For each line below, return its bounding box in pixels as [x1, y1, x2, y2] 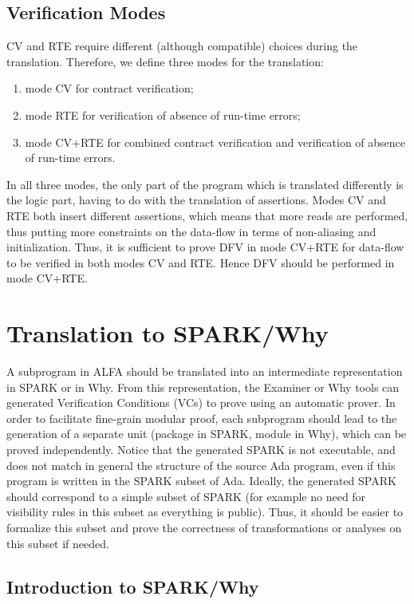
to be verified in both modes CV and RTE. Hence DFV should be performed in [6, 254, 395, 270]
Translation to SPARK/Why [6, 317, 329, 349]
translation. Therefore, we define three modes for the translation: [6, 53, 324, 69]
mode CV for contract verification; [25, 80, 194, 97]
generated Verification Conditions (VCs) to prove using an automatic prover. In [6, 394, 396, 411]
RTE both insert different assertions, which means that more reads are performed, [6, 207, 408, 223]
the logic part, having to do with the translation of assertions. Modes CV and [6, 191, 386, 208]
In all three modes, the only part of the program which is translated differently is [6, 176, 404, 192]
